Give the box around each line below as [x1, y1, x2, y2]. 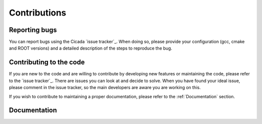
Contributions [9, 7, 66, 18]
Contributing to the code [9, 58, 85, 67]
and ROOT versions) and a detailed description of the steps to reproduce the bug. [9, 45, 172, 51]
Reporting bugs [9, 26, 57, 34]
